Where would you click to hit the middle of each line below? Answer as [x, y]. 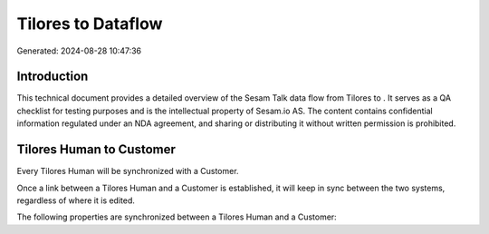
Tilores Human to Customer [96, 150]
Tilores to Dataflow [90, 24]
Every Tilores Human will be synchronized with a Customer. [128, 171]
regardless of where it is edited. [76, 200]
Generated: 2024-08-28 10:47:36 [79, 51]
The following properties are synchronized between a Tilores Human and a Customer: [177, 217]
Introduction [53, 77]
